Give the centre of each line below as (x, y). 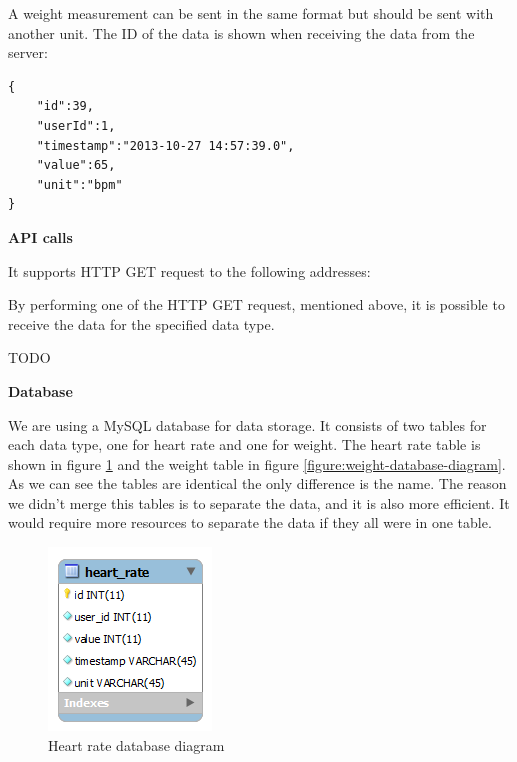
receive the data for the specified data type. (141, 323)
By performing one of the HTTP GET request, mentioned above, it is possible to (256, 304)
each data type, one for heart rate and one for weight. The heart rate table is (244, 444)
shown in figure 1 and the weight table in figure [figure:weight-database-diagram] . (257, 463)
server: (28, 52)
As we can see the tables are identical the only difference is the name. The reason (257, 483)
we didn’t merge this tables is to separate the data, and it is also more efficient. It (259, 502)
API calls (40, 236)
